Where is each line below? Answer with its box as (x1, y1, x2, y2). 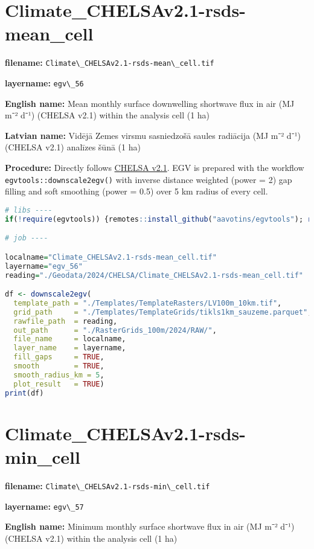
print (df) (5, 388, 44, 397)
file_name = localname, (13, 335, 126, 344)
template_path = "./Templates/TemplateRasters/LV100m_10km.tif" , (13, 298, 282, 307)
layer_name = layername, (13, 344, 126, 353)
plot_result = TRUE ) (13, 379, 104, 388)
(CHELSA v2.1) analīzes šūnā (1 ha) (5, 141, 141, 153)
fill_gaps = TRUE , (13, 353, 104, 362)
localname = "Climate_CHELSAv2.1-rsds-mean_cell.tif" (5, 252, 217, 262)
